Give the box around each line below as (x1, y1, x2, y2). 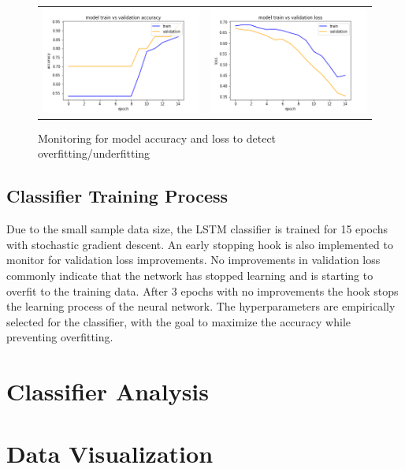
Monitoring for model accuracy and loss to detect (38, 129, 277, 146)
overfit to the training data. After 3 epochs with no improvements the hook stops (6, 282, 399, 299)
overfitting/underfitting (38, 145, 150, 162)
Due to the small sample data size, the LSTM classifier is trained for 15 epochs (6, 221, 388, 237)
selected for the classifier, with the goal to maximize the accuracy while (6, 313, 351, 329)
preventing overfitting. (6, 329, 113, 345)
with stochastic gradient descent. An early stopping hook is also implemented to (6, 236, 393, 252)
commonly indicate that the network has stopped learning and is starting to (6, 267, 373, 284)
